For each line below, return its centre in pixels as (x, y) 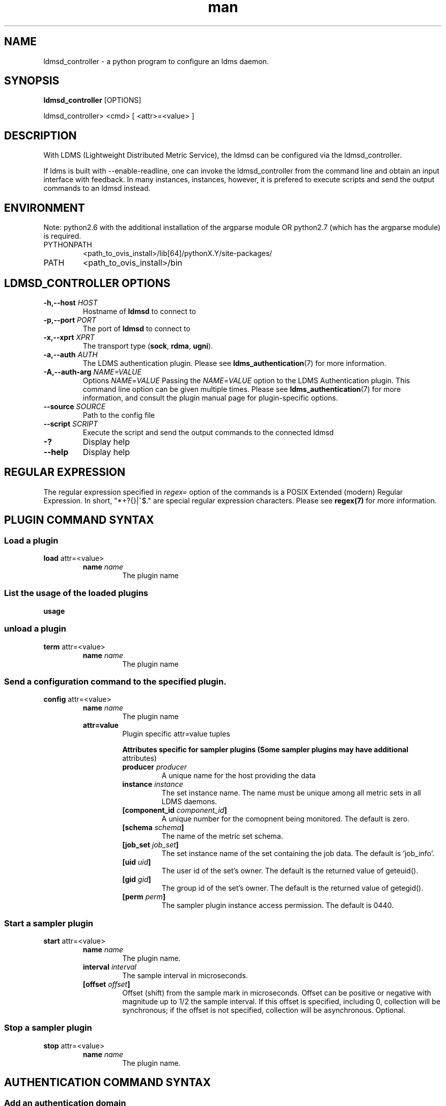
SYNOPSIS (32, 81)
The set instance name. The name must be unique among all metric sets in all (291, 793)
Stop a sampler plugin (48, 1028)
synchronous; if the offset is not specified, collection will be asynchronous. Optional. (264, 1010)
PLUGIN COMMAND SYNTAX (79, 520)
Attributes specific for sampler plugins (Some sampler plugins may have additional (266, 750)
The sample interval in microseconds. (185, 976)
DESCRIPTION (40, 135)
